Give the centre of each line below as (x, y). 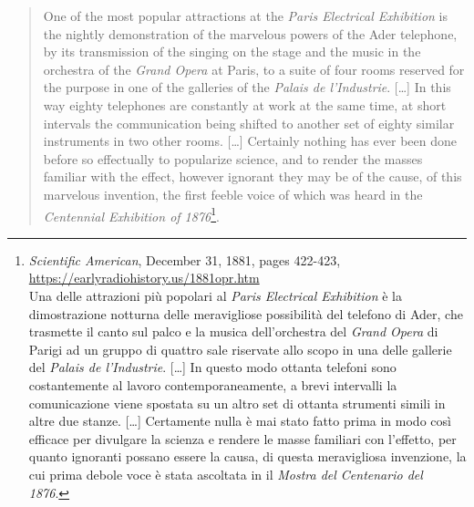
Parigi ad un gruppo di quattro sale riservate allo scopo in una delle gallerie (240, 349)
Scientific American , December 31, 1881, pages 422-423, (185, 259)
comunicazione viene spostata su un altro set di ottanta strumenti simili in (237, 403)
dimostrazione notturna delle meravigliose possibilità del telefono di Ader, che (246, 313)
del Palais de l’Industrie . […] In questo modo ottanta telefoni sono (212, 367)
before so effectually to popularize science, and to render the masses (233, 158)
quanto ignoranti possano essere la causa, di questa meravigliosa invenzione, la (247, 456)
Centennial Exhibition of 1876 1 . (131, 214)
